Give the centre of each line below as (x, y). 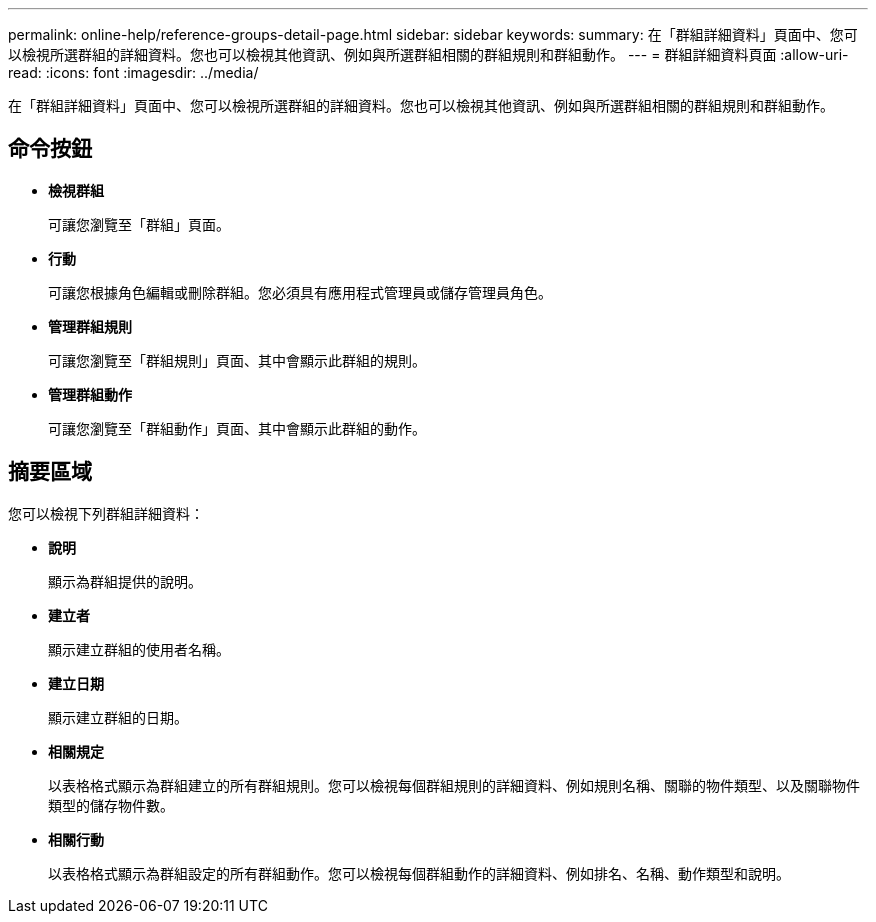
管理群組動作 (90, 394)
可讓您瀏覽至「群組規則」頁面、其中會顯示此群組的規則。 (237, 360)
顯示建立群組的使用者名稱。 (139, 649)
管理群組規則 (90, 326)
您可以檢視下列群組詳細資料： (106, 513)
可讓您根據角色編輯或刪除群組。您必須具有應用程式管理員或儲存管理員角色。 (300, 292)
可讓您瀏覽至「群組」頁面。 (139, 224)
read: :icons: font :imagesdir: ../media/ (133, 72)
